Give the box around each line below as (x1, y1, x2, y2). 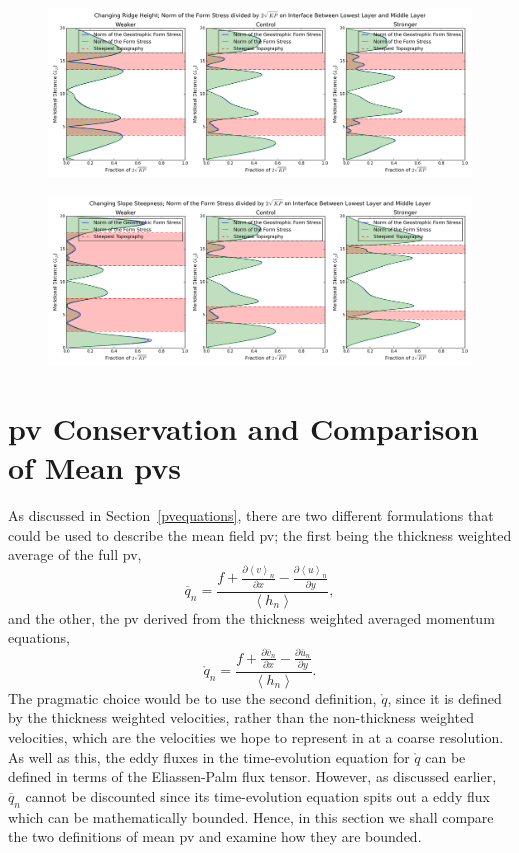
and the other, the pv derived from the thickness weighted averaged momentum (8, 607, 495, 628)
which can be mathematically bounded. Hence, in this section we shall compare (8, 806, 494, 827)
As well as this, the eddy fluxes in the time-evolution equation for (8, 746, 410, 767)
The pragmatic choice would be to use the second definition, (8, 687, 377, 708)
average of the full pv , (8, 544, 142, 565)
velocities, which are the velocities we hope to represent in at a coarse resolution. (8, 727, 504, 748)
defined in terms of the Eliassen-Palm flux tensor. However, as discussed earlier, (8, 766, 497, 787)
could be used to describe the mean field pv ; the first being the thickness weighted (8, 524, 512, 545)
